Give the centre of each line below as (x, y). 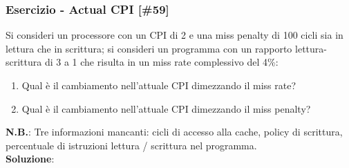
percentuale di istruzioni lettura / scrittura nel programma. (131, 145)
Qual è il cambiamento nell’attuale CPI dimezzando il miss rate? (159, 85)
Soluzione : (30, 159)
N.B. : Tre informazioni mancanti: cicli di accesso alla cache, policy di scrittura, (174, 132)
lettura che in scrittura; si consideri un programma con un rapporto (149, 48)
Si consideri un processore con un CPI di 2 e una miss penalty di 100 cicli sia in (174, 35)
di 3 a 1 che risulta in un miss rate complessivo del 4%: (161, 62)
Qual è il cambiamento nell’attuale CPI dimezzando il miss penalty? (166, 108)
